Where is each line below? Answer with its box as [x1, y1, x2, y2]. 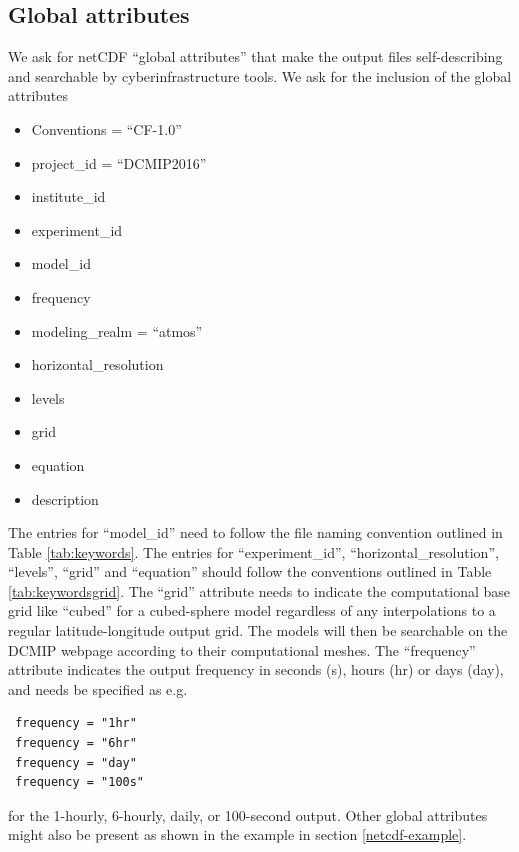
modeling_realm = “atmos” [31, 320, 203, 341]
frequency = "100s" [15, 775, 145, 790]
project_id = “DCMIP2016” [31, 152, 207, 173]
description [31, 488, 99, 509]
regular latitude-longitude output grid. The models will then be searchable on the [8, 620, 508, 641]
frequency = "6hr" [15, 736, 137, 751]
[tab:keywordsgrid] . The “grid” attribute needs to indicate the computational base [8, 580, 511, 601]
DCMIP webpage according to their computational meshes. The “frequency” [8, 639, 476, 660]
